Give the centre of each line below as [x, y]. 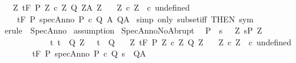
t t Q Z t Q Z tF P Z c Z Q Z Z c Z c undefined [171, 42]
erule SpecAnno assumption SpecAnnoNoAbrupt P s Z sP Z [133, 30]
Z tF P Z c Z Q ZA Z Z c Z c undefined [101, 7]
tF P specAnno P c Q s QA [89, 53]
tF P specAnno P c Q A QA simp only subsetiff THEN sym [135, 19]
